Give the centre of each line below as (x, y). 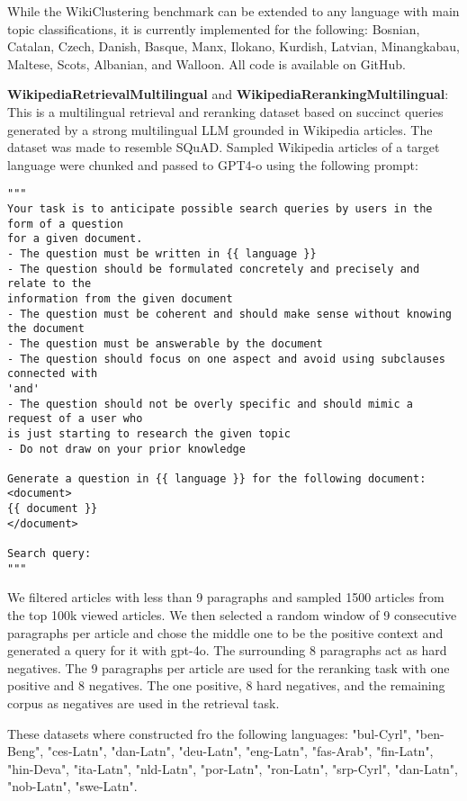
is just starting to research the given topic (149, 433)
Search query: (49, 554)
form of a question (65, 224)
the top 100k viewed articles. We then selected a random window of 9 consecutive (232, 615)
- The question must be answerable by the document (165, 343)
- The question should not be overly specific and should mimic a (211, 404)
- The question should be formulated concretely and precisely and (214, 269)
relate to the (49, 284)
